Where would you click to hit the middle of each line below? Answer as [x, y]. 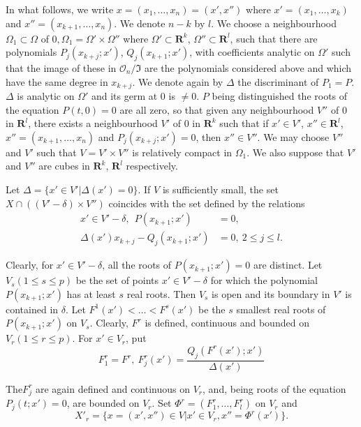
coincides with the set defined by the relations [207, 203]
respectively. [152, 166]
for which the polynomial [264, 280]
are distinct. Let [288, 265]
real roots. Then [161, 293]
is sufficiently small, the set [220, 189]
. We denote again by [178, 81]
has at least [91, 293]
